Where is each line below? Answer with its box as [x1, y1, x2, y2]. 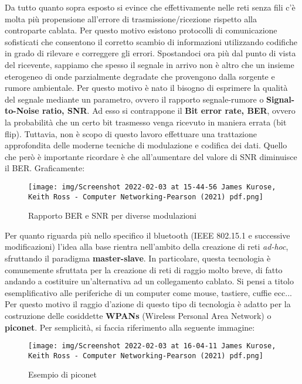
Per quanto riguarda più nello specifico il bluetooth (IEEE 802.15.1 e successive [5, 229, 290, 241]
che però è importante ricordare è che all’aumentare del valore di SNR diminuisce [5, 150, 297, 162]
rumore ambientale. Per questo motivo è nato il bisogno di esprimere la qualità [5, 81, 288, 94]
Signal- [266, 93, 295, 105]
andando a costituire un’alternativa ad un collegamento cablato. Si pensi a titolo [5, 275, 294, 287]
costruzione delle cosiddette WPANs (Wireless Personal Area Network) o [5, 309, 272, 321]
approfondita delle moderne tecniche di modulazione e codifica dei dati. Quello [5, 139, 287, 151]
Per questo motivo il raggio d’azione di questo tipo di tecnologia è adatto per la [5, 298, 291, 310]
